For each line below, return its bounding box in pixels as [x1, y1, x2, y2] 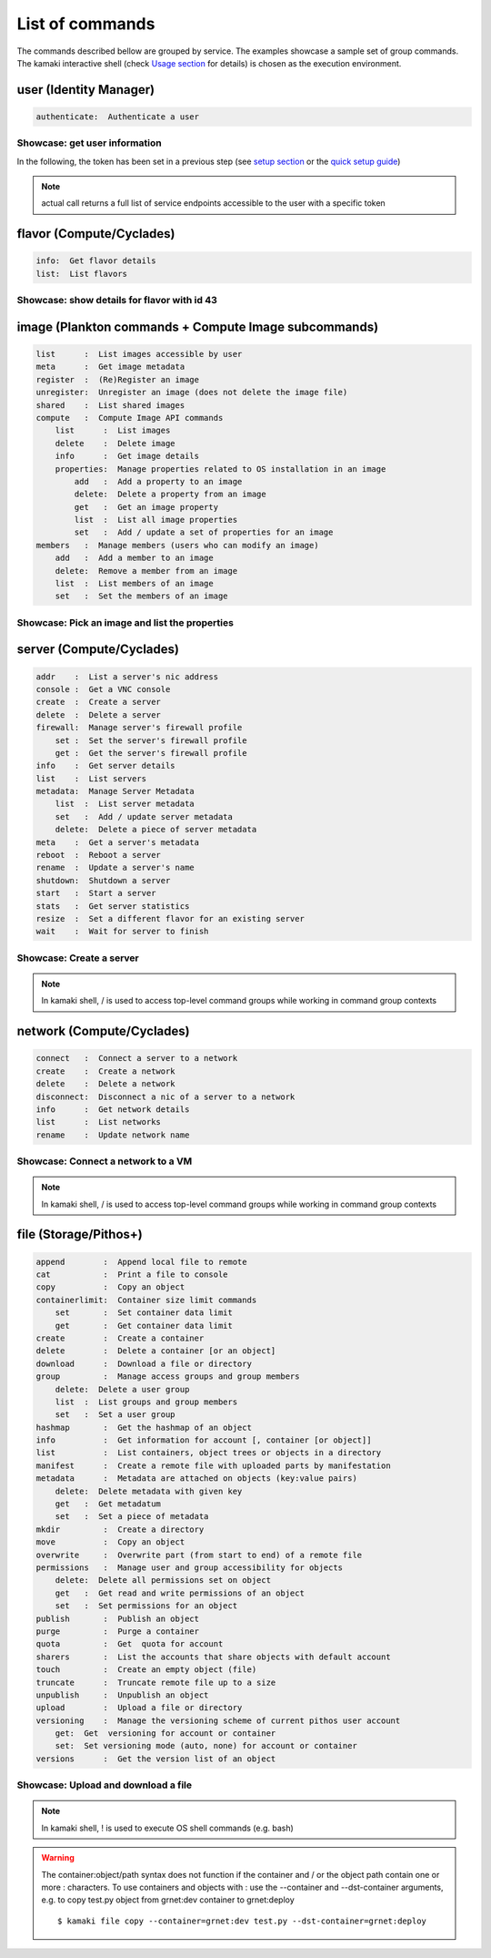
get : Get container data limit [55, 1321, 234, 1331]
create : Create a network [35, 1066, 176, 1076]
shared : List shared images [35, 400, 185, 410]
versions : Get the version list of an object [35, 1753, 276, 1764]
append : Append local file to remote [35, 1257, 247, 1267]
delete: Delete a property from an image [74, 489, 267, 500]
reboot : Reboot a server [35, 850, 161, 861]
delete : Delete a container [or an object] [35, 1346, 276, 1356]
